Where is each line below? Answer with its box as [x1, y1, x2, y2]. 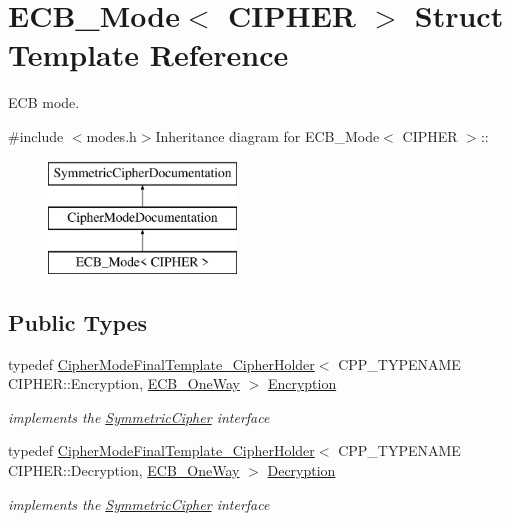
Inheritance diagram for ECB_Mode [155, 125, 380, 146]
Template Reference [8, 34, 289, 75]
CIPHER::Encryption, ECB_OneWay [8, 373, 240, 394]
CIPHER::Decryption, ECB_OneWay [8, 460, 240, 481]
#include [8, 125, 64, 146]
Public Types [8, 306, 148, 337]
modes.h [86, 125, 137, 146]
